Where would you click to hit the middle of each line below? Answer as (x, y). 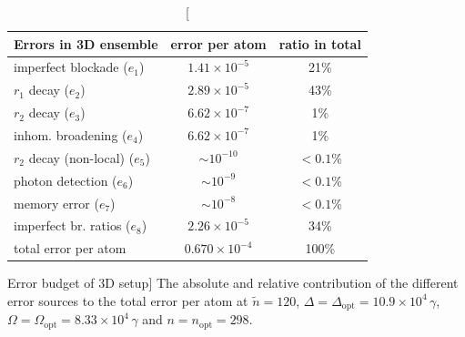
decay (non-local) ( (81, 157)
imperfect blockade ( (71, 67)
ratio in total (320, 43)
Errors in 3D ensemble (86, 43)
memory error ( (56, 203)
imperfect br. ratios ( (72, 225)
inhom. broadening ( (71, 134)
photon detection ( (66, 180)
